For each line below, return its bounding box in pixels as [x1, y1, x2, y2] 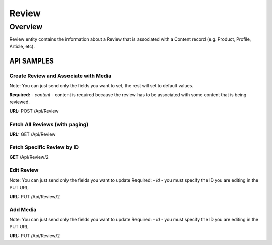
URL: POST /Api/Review [9, 108, 59, 114]
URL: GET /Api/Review [9, 131, 56, 137]
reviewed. [9, 99, 30, 105]
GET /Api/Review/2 [9, 154, 49, 160]
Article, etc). [9, 43, 35, 49]
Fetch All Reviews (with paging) [9, 120, 89, 128]
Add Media [9, 206, 37, 213]
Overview [9, 22, 43, 31]
